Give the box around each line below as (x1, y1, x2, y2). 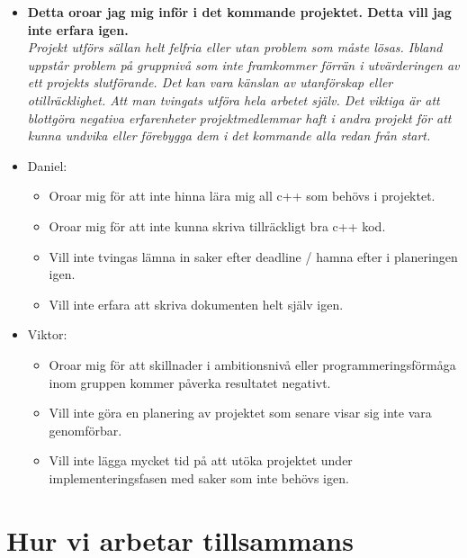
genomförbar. (49, 420, 122, 439)
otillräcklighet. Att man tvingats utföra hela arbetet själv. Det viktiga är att (27, 90, 440, 109)
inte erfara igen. (27, 20, 129, 39)
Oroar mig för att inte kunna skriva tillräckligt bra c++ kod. (49, 216, 386, 235)
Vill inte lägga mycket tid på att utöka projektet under (49, 451, 353, 470)
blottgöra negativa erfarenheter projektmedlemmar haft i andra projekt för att (27, 108, 452, 127)
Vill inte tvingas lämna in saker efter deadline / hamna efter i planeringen (49, 247, 458, 265)
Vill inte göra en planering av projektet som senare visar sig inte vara (49, 403, 432, 422)
